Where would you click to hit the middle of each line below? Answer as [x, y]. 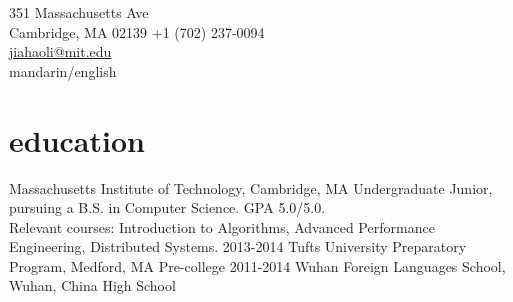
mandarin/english [63, 70]
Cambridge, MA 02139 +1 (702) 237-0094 [137, 31]
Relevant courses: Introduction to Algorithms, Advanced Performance [222, 226]
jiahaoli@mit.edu [60, 51]
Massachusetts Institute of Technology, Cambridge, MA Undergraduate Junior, [251, 187]
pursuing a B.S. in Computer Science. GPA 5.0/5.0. [167, 207]
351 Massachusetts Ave [79, 12]
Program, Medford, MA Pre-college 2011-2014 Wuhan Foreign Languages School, [257, 265]
